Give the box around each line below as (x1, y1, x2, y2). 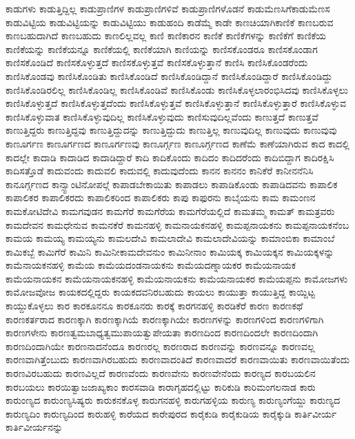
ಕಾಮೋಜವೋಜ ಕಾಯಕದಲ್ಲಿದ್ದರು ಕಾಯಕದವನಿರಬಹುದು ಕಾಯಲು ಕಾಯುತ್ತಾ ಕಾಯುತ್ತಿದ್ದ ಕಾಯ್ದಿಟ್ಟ (6, 285, 315, 299)
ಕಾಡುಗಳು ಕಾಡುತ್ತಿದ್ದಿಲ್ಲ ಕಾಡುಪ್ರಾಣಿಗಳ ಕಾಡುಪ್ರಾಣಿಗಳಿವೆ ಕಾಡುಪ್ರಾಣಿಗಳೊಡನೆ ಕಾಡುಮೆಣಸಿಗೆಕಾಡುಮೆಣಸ (6, 1, 330, 15)
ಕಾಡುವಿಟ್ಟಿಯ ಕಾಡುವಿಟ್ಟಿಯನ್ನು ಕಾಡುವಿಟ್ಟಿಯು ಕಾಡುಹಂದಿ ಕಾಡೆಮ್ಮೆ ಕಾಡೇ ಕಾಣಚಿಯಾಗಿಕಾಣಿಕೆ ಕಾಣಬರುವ (6, 14, 334, 29)
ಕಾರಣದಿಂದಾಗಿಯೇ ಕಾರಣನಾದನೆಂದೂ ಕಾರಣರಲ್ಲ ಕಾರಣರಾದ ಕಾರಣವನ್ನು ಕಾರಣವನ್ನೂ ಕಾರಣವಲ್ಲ (6, 338, 315, 353)
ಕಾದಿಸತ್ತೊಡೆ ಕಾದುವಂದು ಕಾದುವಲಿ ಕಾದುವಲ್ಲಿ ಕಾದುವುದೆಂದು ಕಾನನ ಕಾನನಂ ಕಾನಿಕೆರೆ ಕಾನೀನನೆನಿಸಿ (6, 163, 314, 178)
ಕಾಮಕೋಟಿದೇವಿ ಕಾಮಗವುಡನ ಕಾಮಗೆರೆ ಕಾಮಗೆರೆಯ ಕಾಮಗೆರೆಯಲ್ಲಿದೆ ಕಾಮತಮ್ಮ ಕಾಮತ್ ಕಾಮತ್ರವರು (6, 203, 335, 218)
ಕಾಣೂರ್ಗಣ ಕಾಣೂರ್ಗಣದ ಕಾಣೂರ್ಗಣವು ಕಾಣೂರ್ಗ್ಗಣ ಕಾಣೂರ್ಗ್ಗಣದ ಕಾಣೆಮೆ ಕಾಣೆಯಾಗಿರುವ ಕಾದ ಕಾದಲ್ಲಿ (6, 136, 349, 150)
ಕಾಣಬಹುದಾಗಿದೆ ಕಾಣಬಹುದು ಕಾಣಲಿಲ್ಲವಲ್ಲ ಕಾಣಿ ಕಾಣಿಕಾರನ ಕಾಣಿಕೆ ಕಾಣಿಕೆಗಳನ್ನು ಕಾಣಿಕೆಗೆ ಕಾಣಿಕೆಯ (6, 28, 326, 43)
